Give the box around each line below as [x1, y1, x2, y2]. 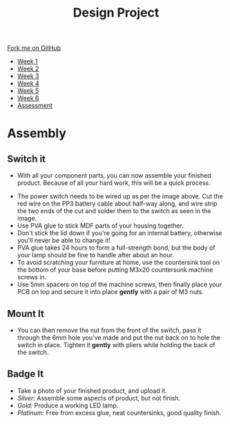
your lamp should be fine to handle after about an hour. [17, 251, 174, 259]
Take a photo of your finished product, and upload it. [17, 386, 167, 395]
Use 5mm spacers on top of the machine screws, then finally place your [17, 280, 222, 288]
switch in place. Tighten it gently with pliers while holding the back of [17, 341, 215, 349]
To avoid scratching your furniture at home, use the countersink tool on [17, 258, 220, 267]
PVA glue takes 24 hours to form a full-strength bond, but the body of [17, 243, 215, 252]
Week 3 [17, 72, 39, 80]
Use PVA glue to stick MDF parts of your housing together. [17, 221, 184, 230]
